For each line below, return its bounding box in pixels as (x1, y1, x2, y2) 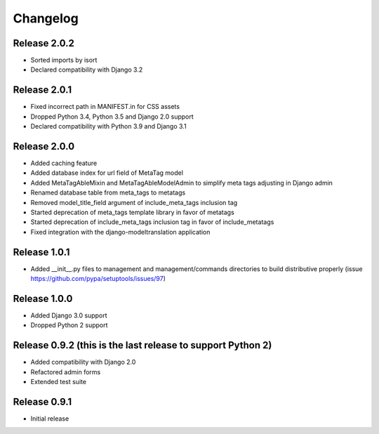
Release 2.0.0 (13, 140, 75, 152)
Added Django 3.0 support (30, 311, 108, 320)
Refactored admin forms (30, 367, 101, 376)
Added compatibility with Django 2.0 (30, 358, 136, 367)
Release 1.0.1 (13, 246, 70, 258)
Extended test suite (30, 378, 87, 386)
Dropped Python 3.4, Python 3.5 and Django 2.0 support (30, 112, 194, 121)
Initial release (30, 414, 69, 423)
